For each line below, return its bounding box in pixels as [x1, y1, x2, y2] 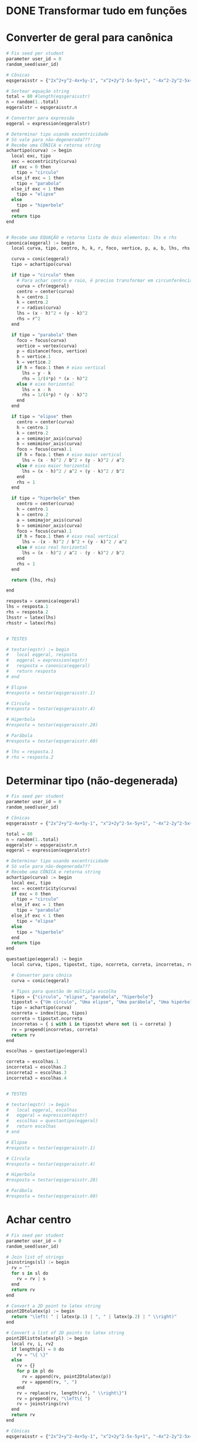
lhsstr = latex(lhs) [6, 615, 57, 620]
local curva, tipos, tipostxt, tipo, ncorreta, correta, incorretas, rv [11, 962, 193, 968]
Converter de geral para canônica [6, 31, 173, 45]
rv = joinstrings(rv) [16, 1401, 69, 1407]
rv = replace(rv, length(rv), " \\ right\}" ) [16, 1390, 127, 1396]
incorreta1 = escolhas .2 [6, 1064, 67, 1070]
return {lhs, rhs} [11, 577, 57, 583]
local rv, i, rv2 [11, 1341, 54, 1347]
